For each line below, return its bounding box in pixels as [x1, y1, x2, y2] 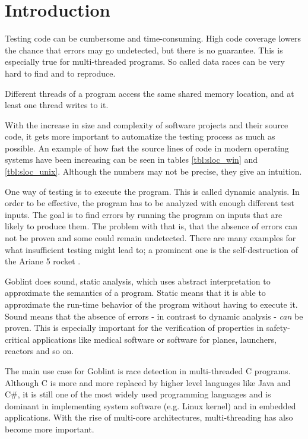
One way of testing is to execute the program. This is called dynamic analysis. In [5, 185, 300, 197]
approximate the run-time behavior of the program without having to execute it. [5, 298, 298, 310]
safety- [266, 321, 290, 334]
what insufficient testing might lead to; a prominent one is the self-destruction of [5, 243, 298, 255]
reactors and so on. [5, 345, 74, 357]
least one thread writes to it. [5, 99, 109, 111]
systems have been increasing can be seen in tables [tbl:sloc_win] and [5, 153, 258, 166]
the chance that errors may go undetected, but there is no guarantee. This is [5, 43, 283, 56]
